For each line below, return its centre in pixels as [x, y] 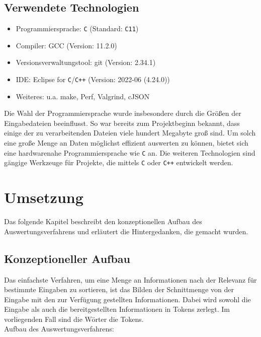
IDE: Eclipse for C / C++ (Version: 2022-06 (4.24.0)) [93, 79]
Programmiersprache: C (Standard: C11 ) [77, 28]
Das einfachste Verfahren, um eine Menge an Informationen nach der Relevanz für [130, 279]
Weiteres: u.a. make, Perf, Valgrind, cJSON [83, 96]
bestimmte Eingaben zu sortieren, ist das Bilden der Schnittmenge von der [119, 289]
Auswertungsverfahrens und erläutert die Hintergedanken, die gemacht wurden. [126, 231]
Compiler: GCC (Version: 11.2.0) [66, 45]
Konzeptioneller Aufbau [67, 258]
